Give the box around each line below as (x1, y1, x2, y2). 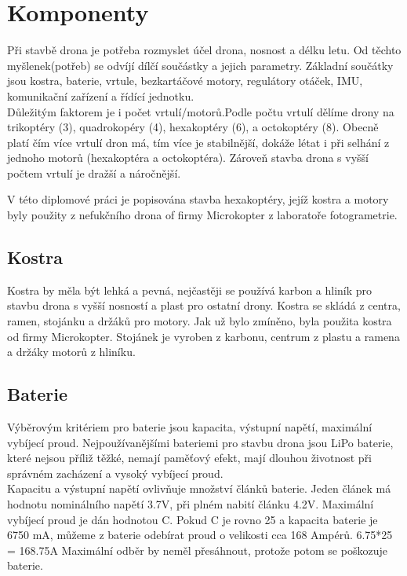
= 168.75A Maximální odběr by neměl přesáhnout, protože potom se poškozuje (7, 541, 387, 558)
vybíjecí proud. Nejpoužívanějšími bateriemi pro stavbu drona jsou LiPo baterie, (7, 434, 394, 450)
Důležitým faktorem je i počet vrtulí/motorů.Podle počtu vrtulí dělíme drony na (7, 103, 394, 119)
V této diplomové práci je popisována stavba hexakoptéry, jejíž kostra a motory (7, 191, 389, 207)
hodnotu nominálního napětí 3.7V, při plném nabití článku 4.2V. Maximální (7, 496, 374, 512)
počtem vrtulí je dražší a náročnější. (7, 164, 181, 181)
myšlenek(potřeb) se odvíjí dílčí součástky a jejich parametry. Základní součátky (7, 57, 394, 73)
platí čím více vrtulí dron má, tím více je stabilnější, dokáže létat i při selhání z (7, 134, 390, 150)
